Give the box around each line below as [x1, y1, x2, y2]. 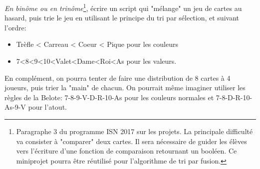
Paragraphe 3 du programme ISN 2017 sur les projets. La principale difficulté [16, 126, 253, 136]
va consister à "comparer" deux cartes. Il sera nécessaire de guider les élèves [16, 136, 247, 146]
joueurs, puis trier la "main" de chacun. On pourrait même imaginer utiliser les [4, 82, 246, 93]
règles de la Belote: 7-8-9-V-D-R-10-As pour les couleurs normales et [4, 92, 214, 102]
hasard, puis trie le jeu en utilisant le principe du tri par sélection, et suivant [4, 12, 239, 23]
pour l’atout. [28, 102, 67, 112]
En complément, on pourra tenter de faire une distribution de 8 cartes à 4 [4, 72, 231, 83]
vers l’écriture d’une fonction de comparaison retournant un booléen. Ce [16, 146, 237, 156]
